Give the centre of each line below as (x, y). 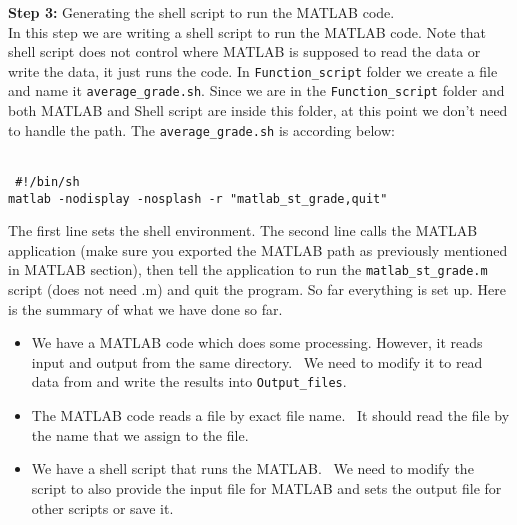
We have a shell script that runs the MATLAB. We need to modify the (252, 468)
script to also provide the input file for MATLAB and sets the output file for (266, 487)
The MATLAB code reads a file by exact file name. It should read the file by (270, 415)
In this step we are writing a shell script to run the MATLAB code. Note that (247, 31)
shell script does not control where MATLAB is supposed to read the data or (244, 51)
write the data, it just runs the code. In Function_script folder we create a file (253, 70)
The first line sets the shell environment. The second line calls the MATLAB (243, 230)
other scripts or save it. (102, 507)
